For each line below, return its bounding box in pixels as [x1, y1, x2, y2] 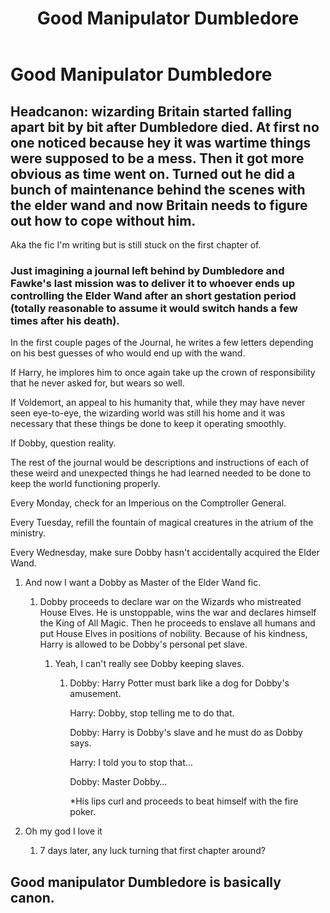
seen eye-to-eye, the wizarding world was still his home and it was [10, 407, 286, 419]
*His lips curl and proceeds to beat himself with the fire [69, 795, 299, 807]
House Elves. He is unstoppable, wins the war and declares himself [39, 607, 317, 619]
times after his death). [10, 313, 120, 327]
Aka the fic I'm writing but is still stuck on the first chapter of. [10, 239, 262, 251]
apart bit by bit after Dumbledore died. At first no [10, 118, 320, 136]
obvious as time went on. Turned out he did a [10, 165, 296, 182]
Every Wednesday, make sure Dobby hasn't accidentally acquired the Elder [10, 547, 320, 559]
